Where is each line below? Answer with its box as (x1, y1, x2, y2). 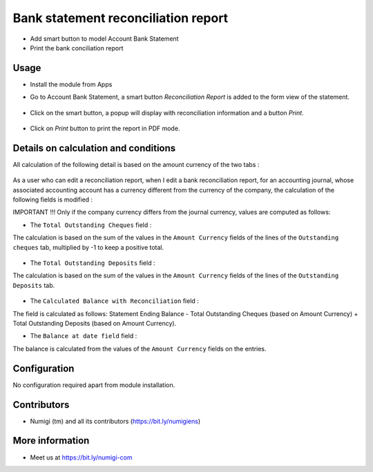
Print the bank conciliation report (30, 43, 124, 52)
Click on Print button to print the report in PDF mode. (30, 124, 180, 132)
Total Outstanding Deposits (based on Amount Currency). (12, 319, 177, 327)
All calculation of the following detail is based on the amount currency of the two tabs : (12, 160, 260, 168)
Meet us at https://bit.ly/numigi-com (30, 453, 133, 462)
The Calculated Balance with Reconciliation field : (30, 297, 200, 305)
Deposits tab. (12, 281, 55, 289)
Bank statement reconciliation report (12, 10, 229, 26)
